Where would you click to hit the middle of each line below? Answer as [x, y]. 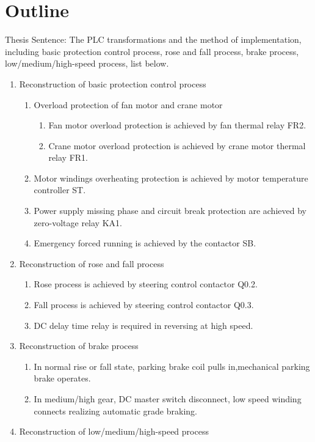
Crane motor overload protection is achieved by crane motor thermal [177, 145]
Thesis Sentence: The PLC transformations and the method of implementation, [153, 39]
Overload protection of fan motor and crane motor [128, 104]
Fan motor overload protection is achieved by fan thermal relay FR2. [177, 125]
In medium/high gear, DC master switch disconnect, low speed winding [168, 399]
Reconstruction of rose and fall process [92, 263]
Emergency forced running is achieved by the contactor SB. [145, 243]
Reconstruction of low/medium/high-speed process [114, 431]
